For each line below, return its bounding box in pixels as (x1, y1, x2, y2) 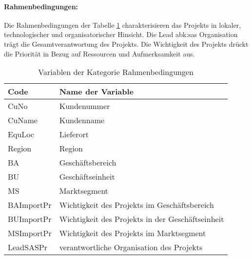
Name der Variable (59, 86, 134, 97)
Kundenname (59, 114, 105, 126)
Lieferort (59, 129, 89, 140)
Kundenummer (59, 100, 110, 112)
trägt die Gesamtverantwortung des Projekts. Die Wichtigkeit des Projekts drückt (4, 38, 249, 49)
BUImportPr (8, 213, 52, 225)
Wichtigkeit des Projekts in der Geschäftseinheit (59, 213, 224, 225)
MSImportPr (8, 227, 52, 239)
